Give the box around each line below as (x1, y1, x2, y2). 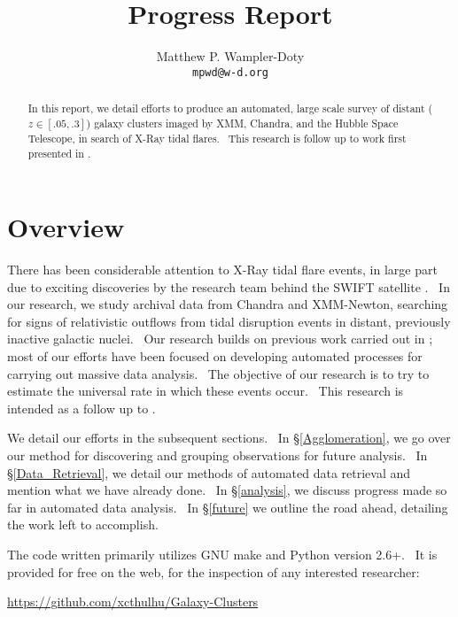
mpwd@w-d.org (192, 66, 268, 79)
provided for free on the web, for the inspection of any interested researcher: (7, 562, 420, 581)
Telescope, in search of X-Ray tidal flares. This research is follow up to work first (27, 130, 407, 145)
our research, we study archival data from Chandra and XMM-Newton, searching (7, 295, 448, 313)
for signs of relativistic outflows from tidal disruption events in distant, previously (7, 312, 451, 330)
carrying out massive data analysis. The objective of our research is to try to (7, 364, 430, 382)
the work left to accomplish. (7, 515, 159, 534)
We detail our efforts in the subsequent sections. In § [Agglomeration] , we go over (7, 428, 451, 447)
